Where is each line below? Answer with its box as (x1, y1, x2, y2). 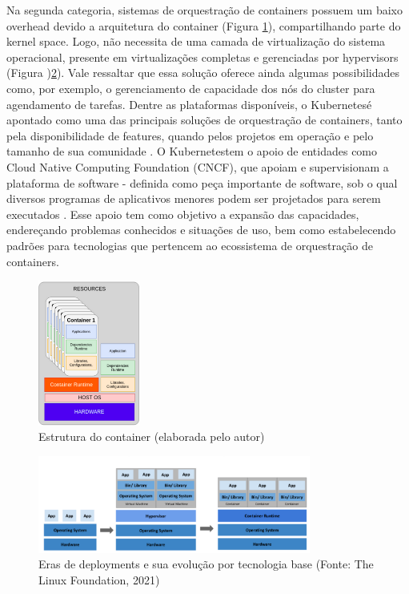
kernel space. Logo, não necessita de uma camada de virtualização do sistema (6, 33, 386, 50)
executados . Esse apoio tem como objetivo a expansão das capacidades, (6, 205, 359, 222)
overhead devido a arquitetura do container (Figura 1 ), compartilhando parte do (6, 17, 401, 34)
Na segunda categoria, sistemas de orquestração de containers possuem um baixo (6, 2, 403, 18)
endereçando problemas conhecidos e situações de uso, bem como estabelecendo (6, 221, 396, 238)
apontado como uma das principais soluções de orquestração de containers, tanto (6, 111, 403, 128)
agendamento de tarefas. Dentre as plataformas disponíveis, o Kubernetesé (6, 95, 372, 112)
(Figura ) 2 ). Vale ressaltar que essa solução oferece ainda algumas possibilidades (6, 64, 400, 81)
